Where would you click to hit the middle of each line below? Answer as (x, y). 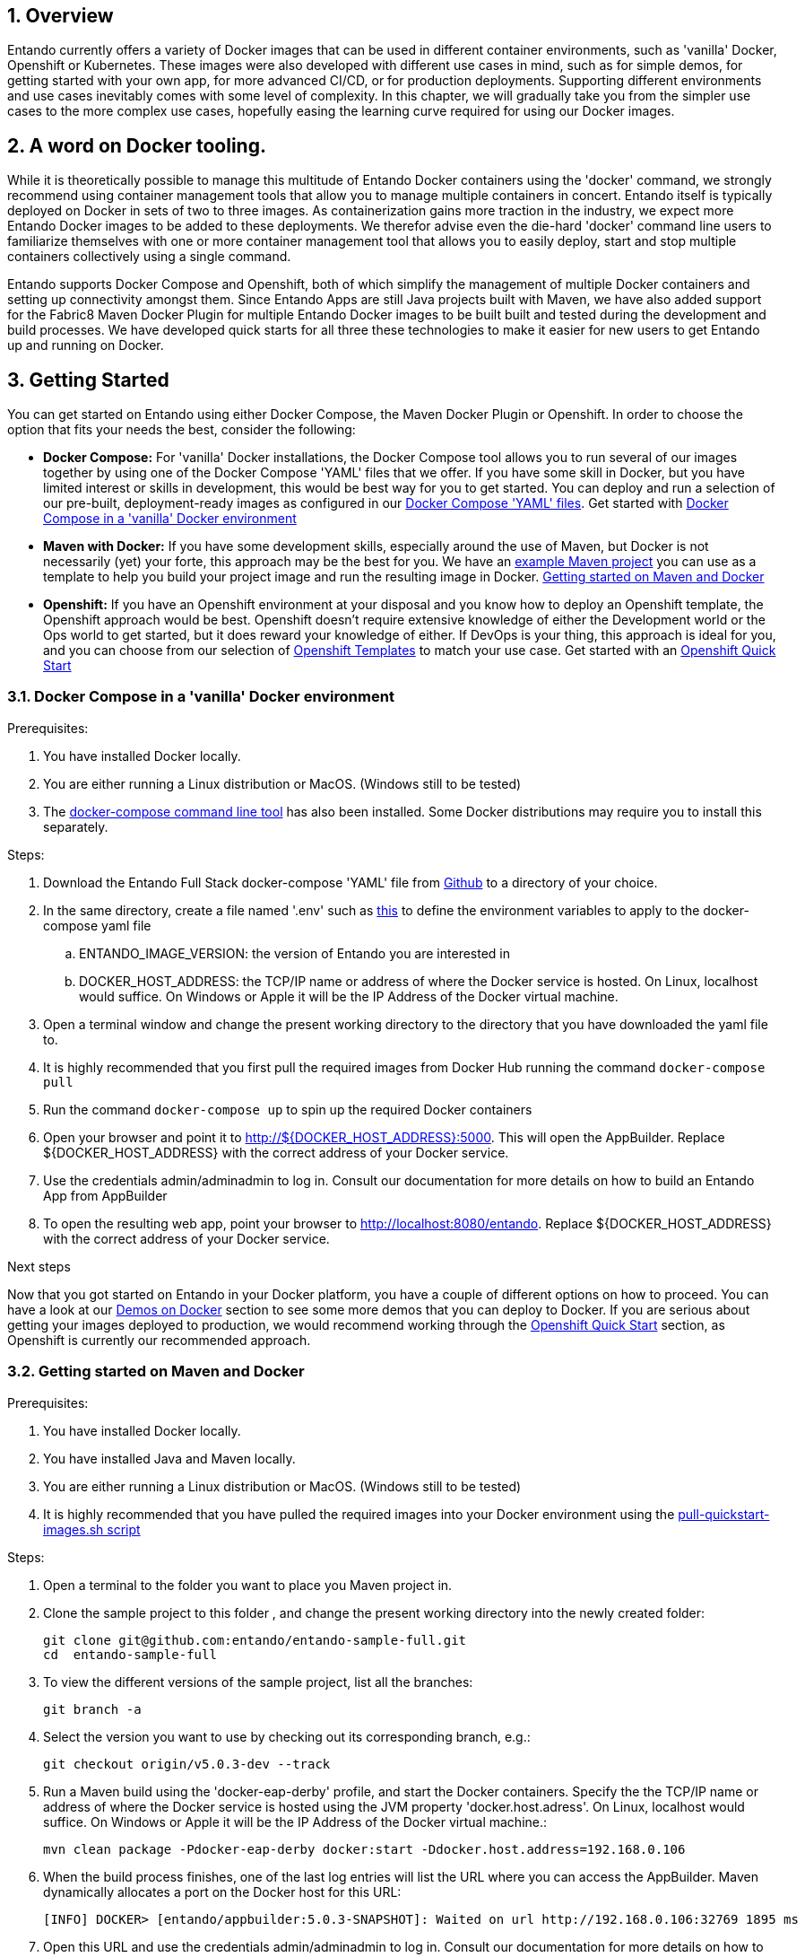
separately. (76, 826)
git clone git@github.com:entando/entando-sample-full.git (255, 1640)
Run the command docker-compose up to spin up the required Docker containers (288, 1109)
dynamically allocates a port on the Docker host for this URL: (222, 1891)
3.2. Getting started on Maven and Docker (156, 1372)
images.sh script (92, 1529)
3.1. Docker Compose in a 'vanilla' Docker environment (201, 697)
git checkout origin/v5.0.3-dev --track (187, 1764)
